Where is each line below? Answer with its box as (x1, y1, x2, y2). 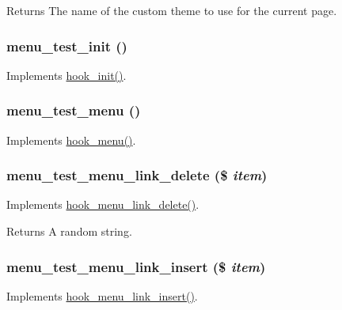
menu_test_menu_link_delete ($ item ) (6, 165, 268, 185)
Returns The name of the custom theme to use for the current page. (6, 2, 337, 18)
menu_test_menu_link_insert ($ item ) (6, 256, 266, 276)
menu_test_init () (6, 36, 127, 55)
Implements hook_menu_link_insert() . (6, 287, 198, 304)
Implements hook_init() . (6, 66, 127, 83)
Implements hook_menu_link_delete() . (6, 196, 199, 213)
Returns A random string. (6, 223, 132, 240)
